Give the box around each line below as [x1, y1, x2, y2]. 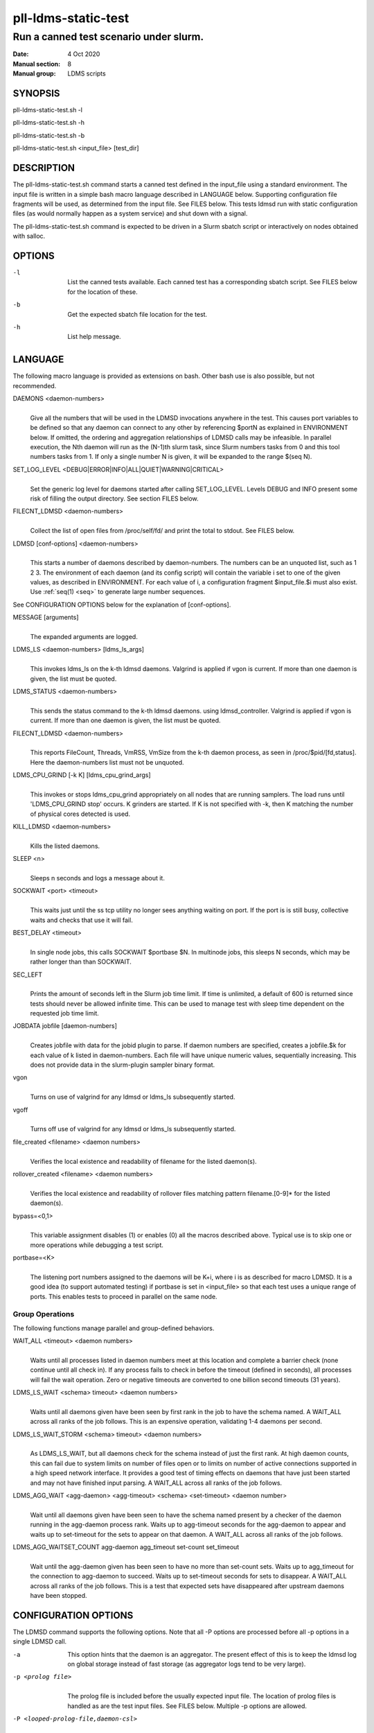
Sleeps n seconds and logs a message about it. [30, 874, 166, 882]
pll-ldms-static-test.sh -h [12, 119, 85, 127]
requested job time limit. [30, 1009, 100, 1018]
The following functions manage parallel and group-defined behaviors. [12, 1324, 215, 1332]
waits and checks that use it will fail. [30, 916, 133, 924]
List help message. [67, 333, 121, 341]
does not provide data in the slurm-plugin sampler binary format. [30, 1061, 215, 1069]
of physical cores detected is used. [30, 810, 131, 818]
